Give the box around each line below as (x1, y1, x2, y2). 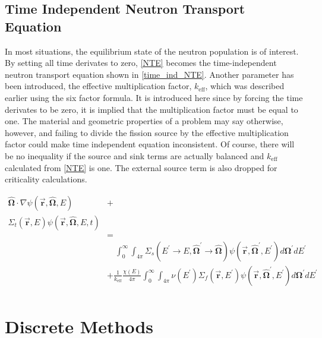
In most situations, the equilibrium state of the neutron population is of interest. (5, 45, 299, 57)
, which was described (205, 80, 285, 92)
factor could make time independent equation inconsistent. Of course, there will (5, 138, 295, 150)
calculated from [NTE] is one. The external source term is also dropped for (5, 161, 277, 173)
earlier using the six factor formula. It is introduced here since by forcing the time (5, 91, 303, 103)
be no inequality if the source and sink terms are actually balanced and (5, 149, 264, 162)
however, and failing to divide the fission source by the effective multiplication (5, 126, 289, 138)
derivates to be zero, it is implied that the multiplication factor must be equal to (5, 103, 298, 115)
